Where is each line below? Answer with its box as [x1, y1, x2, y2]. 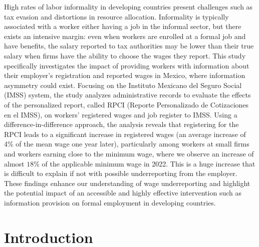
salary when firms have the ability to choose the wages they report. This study [4, 50, 246, 60]
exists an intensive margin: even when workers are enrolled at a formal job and [4, 30, 246, 41]
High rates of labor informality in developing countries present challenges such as [4, 1, 253, 11]
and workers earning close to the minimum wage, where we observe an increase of [4, 148, 254, 158]
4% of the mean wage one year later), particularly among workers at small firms [4, 138, 249, 149]
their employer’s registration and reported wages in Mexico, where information [4, 70, 245, 80]
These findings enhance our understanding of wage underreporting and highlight [4, 177, 250, 188]
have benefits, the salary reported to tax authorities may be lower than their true [4, 40, 254, 51]
